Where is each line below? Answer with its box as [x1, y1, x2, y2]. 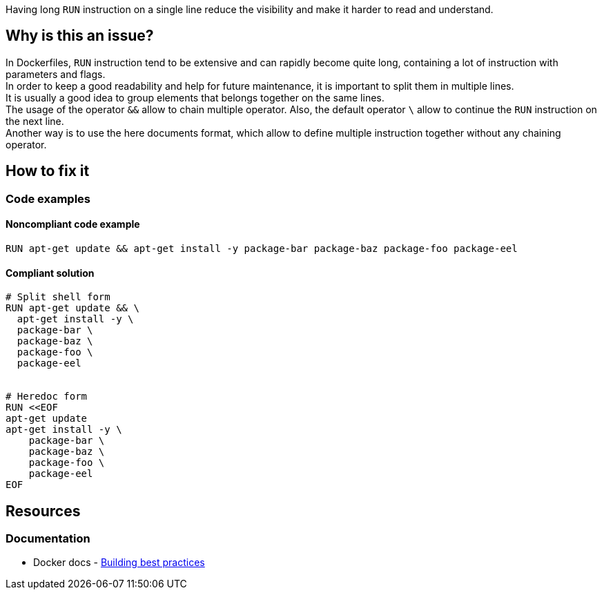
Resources [6, 502, 81, 520]
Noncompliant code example [6, 218, 140, 231]
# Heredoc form [6, 391, 88, 402]
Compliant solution [6, 266, 95, 279]
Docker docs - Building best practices [33, 556, 205, 569]
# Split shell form [6, 291, 110, 303]
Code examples [6, 191, 91, 206]
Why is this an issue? [6, 27, 154, 45]
